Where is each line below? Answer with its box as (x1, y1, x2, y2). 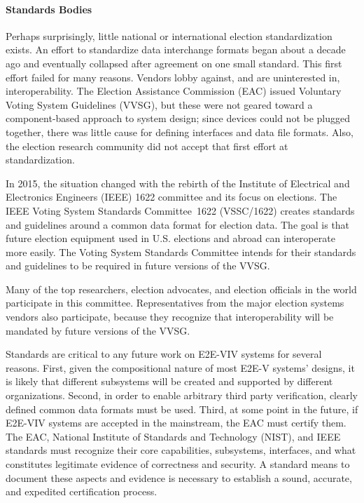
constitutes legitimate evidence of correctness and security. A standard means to (6, 457, 350, 471)
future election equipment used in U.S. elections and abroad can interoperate (6, 231, 335, 246)
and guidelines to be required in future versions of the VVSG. (6, 258, 270, 273)
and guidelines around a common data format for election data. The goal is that (6, 217, 350, 232)
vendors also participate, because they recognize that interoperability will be (6, 309, 334, 324)
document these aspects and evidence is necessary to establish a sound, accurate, (6, 470, 352, 485)
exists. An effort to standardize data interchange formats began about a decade (6, 42, 346, 57)
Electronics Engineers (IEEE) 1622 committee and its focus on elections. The (6, 189, 337, 204)
